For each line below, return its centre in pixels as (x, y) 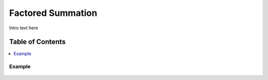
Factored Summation (53, 13)
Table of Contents (37, 42)
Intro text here (24, 28)
